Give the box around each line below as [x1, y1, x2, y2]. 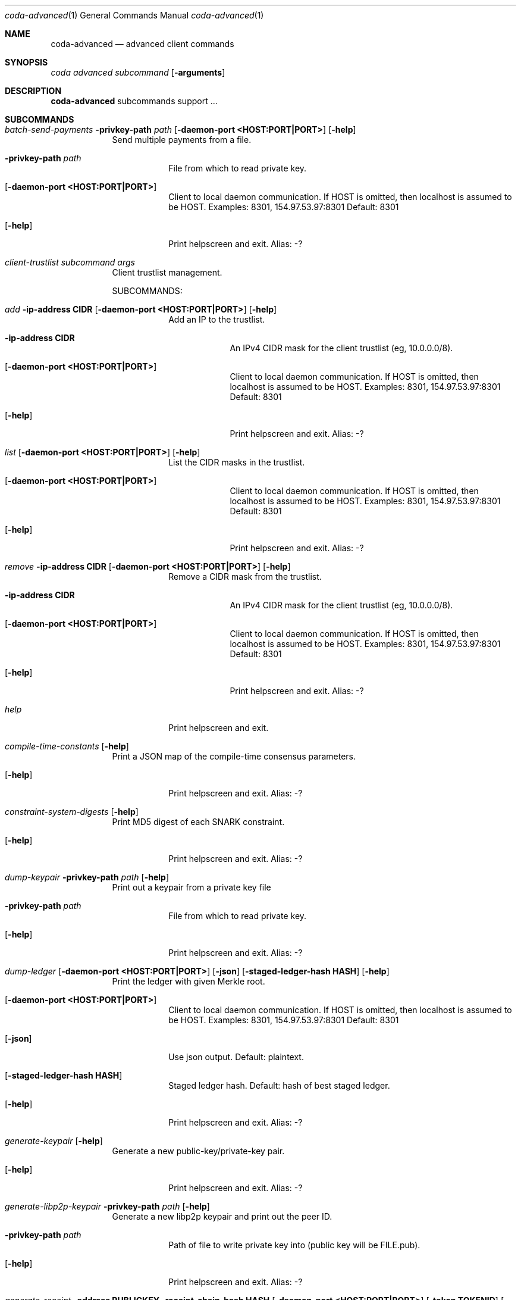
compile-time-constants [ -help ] [5, 741, 129, 751]
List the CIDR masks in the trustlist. [168, 457, 305, 467]
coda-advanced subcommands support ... [51, 96, 218, 106]
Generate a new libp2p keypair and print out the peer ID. [112, 1211, 332, 1221]
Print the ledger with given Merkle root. [112, 976, 265, 986]
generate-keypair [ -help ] [5, 1136, 103, 1146]
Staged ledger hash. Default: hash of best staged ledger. [168, 1080, 390, 1090]
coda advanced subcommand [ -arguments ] [51, 67, 225, 77]
